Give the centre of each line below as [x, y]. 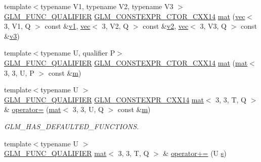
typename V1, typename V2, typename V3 [107, 6]
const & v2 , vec [166, 26]
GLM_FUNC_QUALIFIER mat [55, 153]
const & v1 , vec [68, 26]
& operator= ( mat [33, 109]
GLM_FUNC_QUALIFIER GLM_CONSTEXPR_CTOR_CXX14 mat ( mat [126, 62]
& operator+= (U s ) [195, 153]
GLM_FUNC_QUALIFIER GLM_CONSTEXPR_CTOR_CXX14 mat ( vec [125, 16]
